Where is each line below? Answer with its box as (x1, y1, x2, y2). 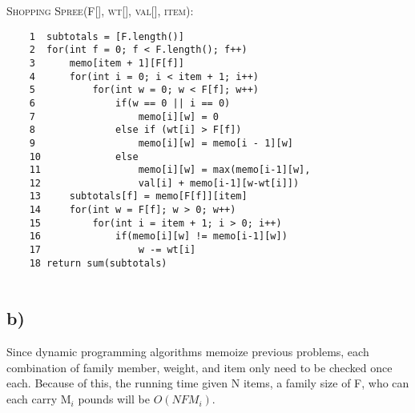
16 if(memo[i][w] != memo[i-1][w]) (29, 231, 288, 243)
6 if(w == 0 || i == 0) (29, 97, 231, 109)
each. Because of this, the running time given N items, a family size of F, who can (6, 375, 409, 391)
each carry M (6, 391, 71, 407)
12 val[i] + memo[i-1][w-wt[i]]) (29, 177, 300, 189)
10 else (29, 150, 139, 162)
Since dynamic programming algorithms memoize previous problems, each (6, 343, 369, 360)
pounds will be (78, 391, 150, 407)
